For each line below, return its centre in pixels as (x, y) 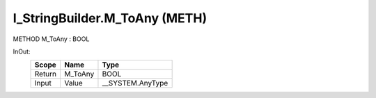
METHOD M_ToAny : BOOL (51, 39)
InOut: (22, 51)
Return (46, 74)
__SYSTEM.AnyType (135, 83)
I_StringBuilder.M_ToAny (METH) (110, 18)
